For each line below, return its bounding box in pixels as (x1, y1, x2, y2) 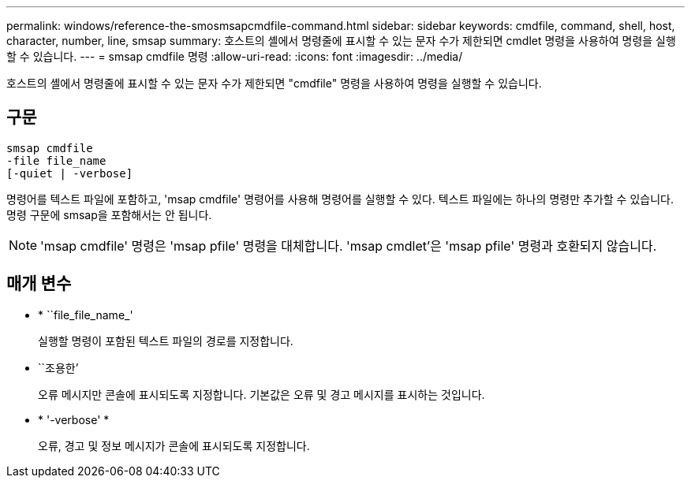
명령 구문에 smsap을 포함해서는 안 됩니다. (6, 207, 212, 222)
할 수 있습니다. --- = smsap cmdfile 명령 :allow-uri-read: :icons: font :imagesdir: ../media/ (6, 50, 463, 63)
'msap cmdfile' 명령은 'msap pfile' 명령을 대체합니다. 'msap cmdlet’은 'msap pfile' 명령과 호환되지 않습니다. (40, 237, 657, 254)
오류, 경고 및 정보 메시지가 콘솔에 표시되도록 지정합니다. (38, 438, 310, 452)
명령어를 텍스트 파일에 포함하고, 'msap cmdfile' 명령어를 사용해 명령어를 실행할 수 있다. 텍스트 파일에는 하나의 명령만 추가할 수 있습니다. (6, 192, 674, 206)
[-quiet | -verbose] (6, 166, 133, 180)
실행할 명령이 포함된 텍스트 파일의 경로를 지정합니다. (38, 333, 293, 348)
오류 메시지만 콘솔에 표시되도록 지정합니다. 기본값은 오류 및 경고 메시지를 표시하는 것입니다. (38, 387, 485, 401)
